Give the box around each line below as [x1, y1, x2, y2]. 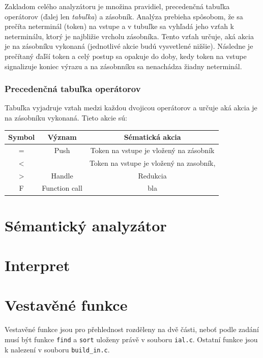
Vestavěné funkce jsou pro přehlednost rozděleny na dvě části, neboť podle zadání [5, 324, 259, 335]
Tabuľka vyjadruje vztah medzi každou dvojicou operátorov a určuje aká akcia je [5, 102, 257, 113]
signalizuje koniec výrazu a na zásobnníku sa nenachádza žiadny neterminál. [5, 61, 242, 71]
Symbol [8, 132, 35, 142]
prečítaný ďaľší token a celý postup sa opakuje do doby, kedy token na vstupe [5, 50, 247, 61]
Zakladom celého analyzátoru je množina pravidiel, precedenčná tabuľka [5, 1, 230, 11]
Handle [51, 170, 73, 181]
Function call [42, 183, 82, 193]
